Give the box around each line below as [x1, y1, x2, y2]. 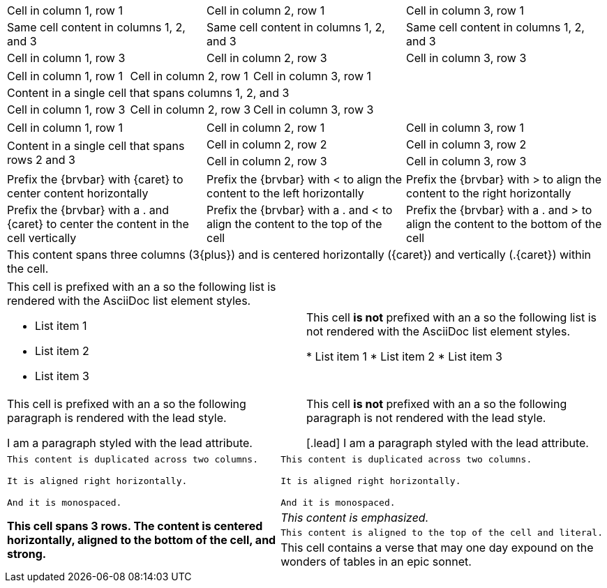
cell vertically [7, 231, 77, 245]
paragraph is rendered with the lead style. [7, 411, 227, 425]
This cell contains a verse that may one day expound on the [280, 541, 594, 555]
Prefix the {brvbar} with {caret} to [7, 172, 183, 186]
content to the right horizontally [405, 186, 571, 200]
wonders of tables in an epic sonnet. [280, 555, 472, 568]
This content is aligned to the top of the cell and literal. [280, 527, 603, 538]
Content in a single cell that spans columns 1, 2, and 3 [7, 86, 290, 100]
